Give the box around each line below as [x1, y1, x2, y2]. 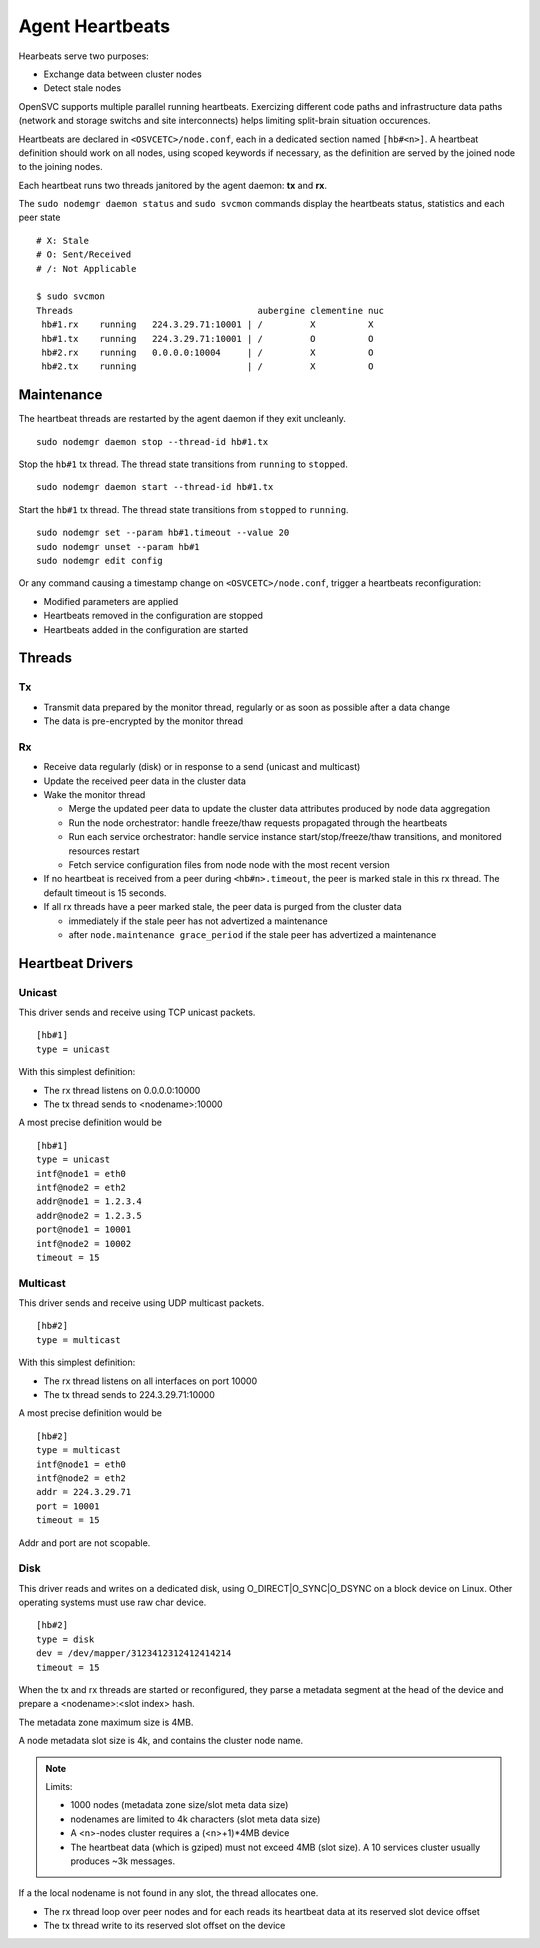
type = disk [36, 1633, 95, 1645]
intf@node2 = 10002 [36, 1238, 132, 1249]
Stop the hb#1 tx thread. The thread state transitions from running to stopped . [18, 458, 349, 470]
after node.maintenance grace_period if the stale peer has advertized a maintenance [68, 928, 437, 940]
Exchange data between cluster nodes [43, 68, 202, 80]
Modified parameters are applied [43, 595, 179, 607]
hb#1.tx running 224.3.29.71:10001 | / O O [41, 333, 374, 344]
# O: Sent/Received [36, 249, 132, 260]
